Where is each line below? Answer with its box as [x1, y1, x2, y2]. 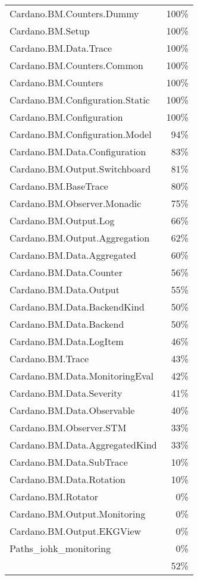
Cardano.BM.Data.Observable [10, 403, 135, 417]
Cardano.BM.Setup [10, 24, 90, 37]
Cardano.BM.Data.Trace [10, 41, 112, 55]
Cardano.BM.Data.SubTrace [10, 455, 128, 469]
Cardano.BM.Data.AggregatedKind [10, 438, 157, 452]
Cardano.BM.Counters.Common [10, 58, 143, 72]
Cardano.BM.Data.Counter [10, 265, 122, 279]
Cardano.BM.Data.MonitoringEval [10, 369, 154, 383]
